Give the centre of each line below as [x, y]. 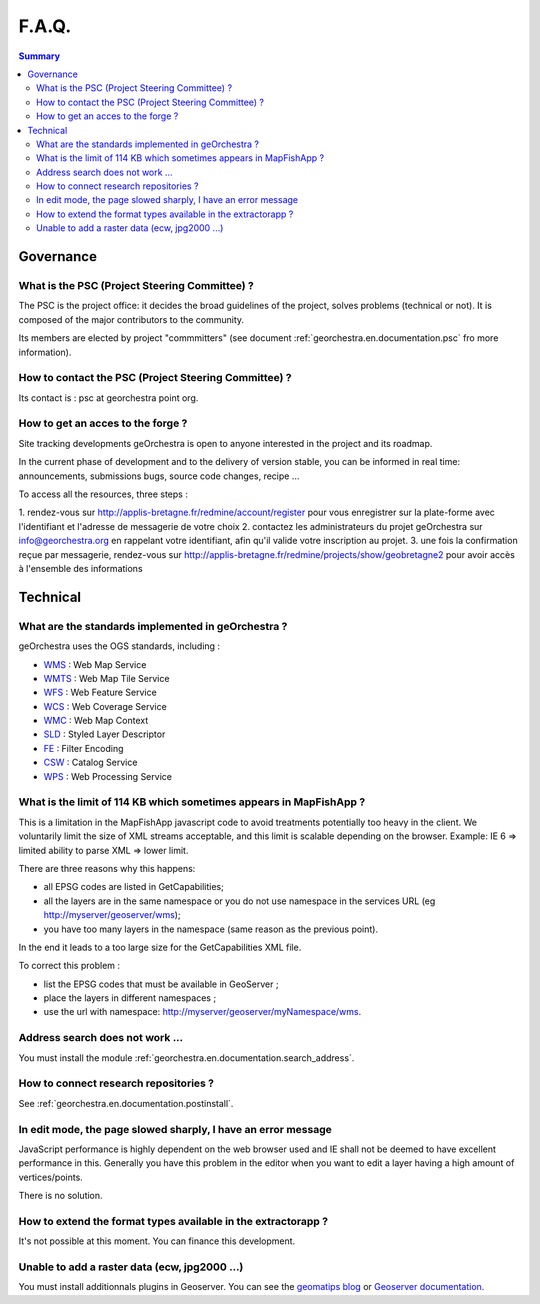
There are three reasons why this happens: [107, 868]
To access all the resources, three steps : [103, 494]
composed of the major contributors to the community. [131, 319]
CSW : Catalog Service [90, 762]
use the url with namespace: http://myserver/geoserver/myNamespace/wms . [202, 1012]
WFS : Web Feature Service [100, 692]
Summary [39, 56]
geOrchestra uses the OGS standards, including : [119, 646]
